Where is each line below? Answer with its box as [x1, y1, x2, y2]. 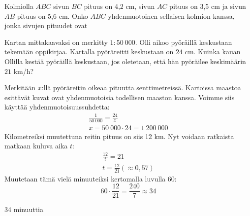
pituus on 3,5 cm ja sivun [169, 1, 246, 11]
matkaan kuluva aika [4, 141, 68, 151]
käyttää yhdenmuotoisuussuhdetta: [4, 102, 110, 112]
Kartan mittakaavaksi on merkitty [4, 36, 108, 47]
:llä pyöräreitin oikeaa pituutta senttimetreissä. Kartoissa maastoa [41, 82, 241, 93]
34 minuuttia [4, 204, 43, 215]
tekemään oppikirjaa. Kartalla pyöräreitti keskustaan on [4, 46, 174, 57]
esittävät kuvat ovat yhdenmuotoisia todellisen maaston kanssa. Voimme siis [4, 92, 235, 102]
